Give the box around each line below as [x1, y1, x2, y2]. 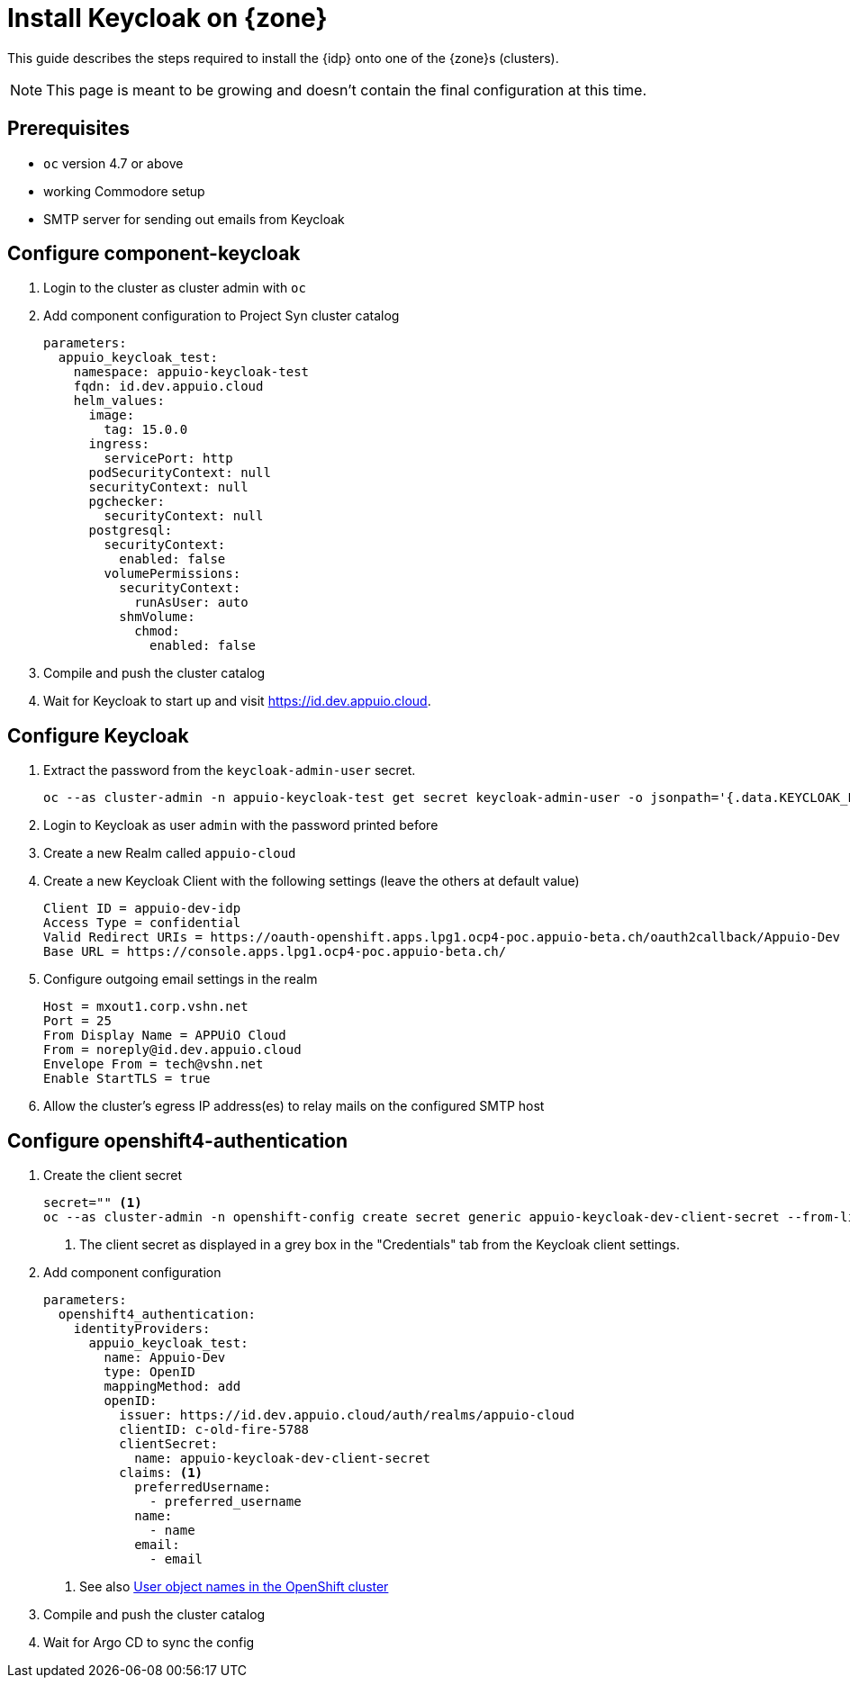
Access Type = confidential [43, 915, 241, 931]
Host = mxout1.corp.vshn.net [43, 999, 249, 1014]
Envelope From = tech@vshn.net [43, 1057, 264, 1072]
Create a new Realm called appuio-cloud [43, 845, 296, 861]
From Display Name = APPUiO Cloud [43, 1028, 286, 1043]
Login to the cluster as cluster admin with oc [43, 280, 306, 296]
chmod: [134, 624, 180, 639]
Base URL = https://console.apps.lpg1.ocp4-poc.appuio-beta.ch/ [43, 944, 507, 960]
